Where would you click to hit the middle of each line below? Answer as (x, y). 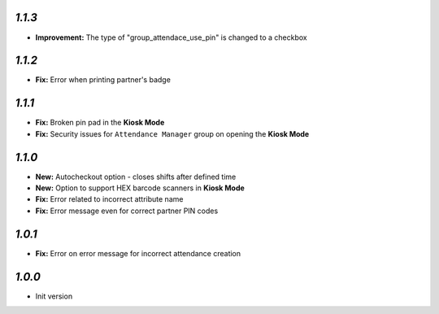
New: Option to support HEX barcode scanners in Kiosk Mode (140, 188)
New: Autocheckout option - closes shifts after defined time (136, 177)
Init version (54, 296)
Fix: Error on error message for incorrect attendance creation (138, 253)
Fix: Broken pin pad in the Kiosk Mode (100, 123)
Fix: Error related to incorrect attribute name (109, 199)
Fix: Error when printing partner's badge (103, 80)
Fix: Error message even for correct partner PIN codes (127, 211)
